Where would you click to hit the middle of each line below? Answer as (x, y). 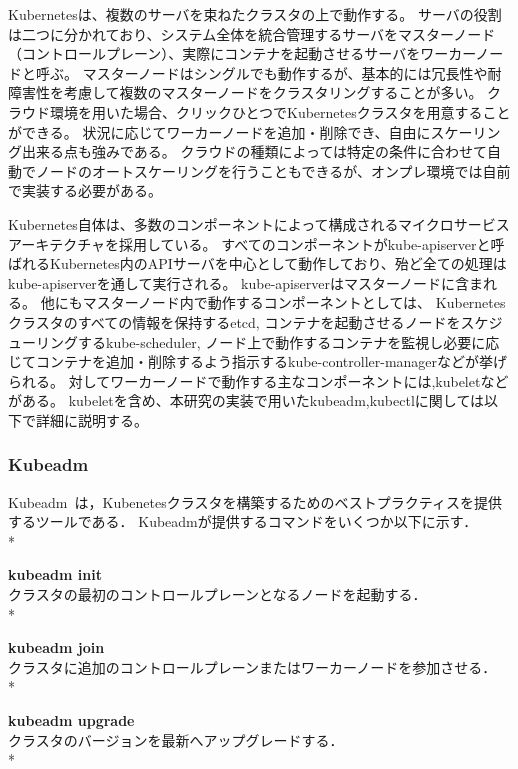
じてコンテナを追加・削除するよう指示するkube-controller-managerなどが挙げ (258, 361)
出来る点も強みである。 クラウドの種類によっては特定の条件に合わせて (254, 151)
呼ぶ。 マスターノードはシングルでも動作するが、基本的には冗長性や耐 (268, 72)
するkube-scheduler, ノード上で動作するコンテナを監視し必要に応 (288, 341)
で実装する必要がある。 (85, 190)
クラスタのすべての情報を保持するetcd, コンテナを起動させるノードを (234, 321)
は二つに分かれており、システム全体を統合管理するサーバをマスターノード (252, 33)
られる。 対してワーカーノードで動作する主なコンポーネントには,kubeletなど (258, 380)
